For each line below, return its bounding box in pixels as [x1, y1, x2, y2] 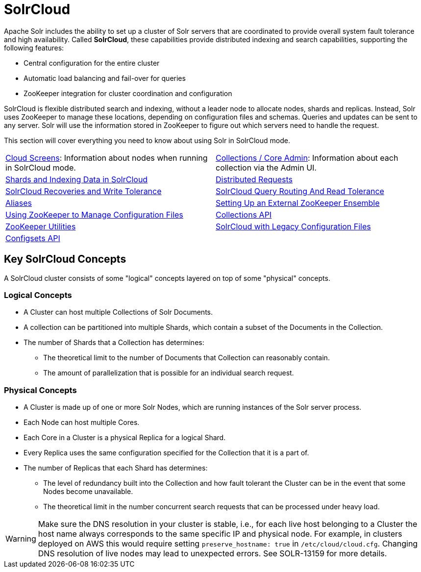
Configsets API [5, 233, 60, 243]
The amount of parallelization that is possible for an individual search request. [43, 369, 294, 377]
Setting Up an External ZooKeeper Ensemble [216, 198, 380, 208]
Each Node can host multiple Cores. [24, 418, 140, 427]
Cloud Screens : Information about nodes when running [5, 152, 208, 163]
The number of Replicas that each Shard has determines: [24, 464, 208, 473]
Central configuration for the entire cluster [24, 58, 160, 67]
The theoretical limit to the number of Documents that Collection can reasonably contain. [43, 353, 330, 362]
